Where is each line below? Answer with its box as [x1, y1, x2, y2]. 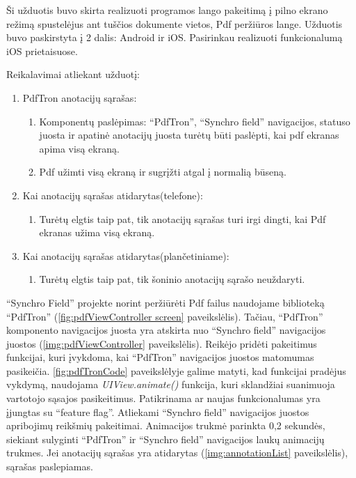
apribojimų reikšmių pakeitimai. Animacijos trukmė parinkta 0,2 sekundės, [6, 418, 325, 433]
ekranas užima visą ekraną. [39, 225, 155, 240]
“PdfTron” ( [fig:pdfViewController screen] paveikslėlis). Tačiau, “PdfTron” [6, 309, 323, 323]
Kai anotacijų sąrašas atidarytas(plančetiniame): [22, 248, 229, 263]
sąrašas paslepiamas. [6, 459, 93, 474]
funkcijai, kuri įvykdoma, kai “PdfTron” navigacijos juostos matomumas [6, 350, 314, 364]
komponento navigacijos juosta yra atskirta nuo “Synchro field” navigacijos [6, 323, 326, 337]
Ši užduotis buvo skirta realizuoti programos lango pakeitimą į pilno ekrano [6, 3, 328, 17]
